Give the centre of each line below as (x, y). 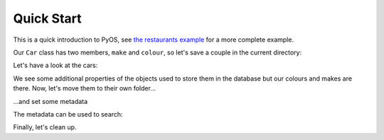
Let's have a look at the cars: (55, 65)
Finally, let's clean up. (45, 127)
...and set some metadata (50, 101)
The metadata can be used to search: (68, 114)
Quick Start (47, 18)
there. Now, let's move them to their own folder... (85, 88)
